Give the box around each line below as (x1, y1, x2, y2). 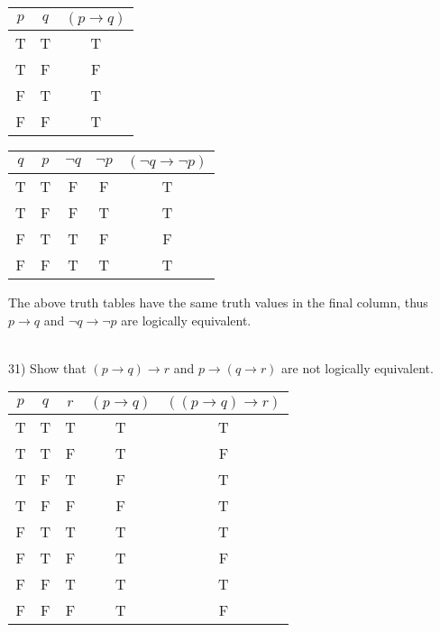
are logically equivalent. (121, 310, 252, 329)
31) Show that (8, 358, 87, 377)
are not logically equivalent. (281, 358, 434, 377)
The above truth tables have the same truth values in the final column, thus (8, 293, 428, 311)
